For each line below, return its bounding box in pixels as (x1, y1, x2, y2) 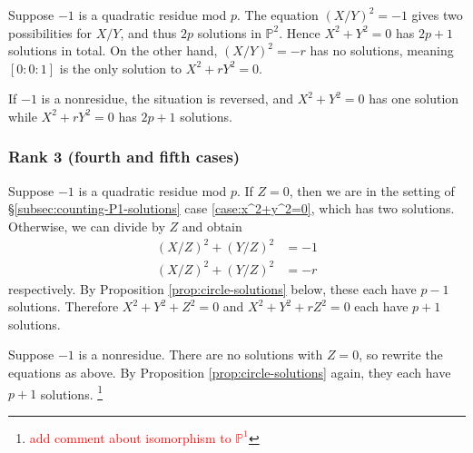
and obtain (182, 216, 242, 235)
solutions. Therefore (8, 297, 119, 316)
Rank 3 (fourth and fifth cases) (8, 145, 241, 168)
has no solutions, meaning (310, 41, 454, 60)
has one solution (369, 89, 459, 108)
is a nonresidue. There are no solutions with (78, 345, 323, 364)
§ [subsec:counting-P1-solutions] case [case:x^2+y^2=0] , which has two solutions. (8, 199, 455, 218)
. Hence (279, 23, 320, 42)
